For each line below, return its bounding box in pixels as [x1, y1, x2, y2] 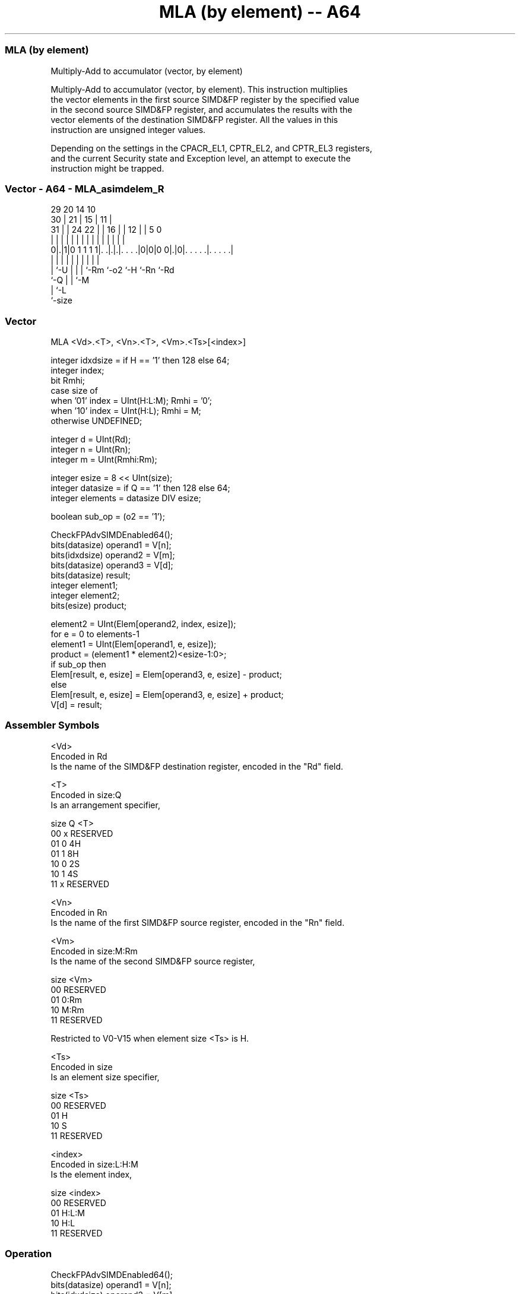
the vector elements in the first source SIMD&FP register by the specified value [50, 94, 360, 105]
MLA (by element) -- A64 [158, 2, 362, 22]
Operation [5, 1248, 52, 1260]
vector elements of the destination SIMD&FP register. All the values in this [50, 114, 338, 125]
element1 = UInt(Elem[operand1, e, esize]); [50, 639, 217, 649]
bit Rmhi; [50, 375, 85, 385]
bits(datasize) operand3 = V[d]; [50, 560, 173, 570]
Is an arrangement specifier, [50, 799, 160, 810]
